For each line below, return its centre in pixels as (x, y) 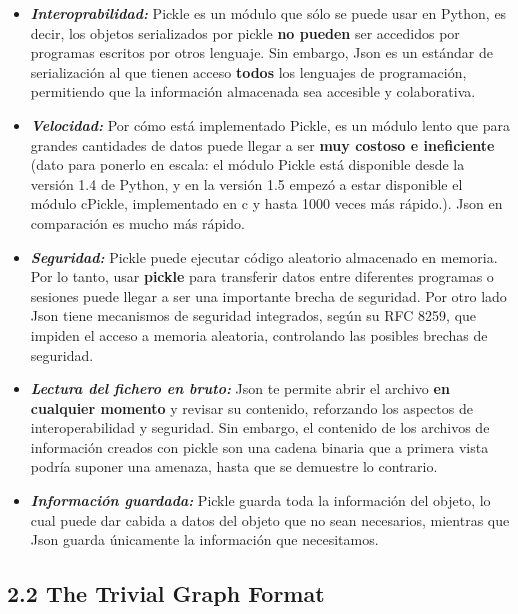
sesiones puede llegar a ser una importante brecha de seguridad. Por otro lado (268, 295)
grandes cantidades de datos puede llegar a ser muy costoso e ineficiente (262, 144)
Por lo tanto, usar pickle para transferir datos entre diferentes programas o (262, 276)
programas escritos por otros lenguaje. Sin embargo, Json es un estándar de (262, 52)
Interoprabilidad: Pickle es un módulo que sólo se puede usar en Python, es (268, 13)
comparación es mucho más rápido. (137, 222)
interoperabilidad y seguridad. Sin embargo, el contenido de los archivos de (260, 427)
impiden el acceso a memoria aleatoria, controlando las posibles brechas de (259, 334)
